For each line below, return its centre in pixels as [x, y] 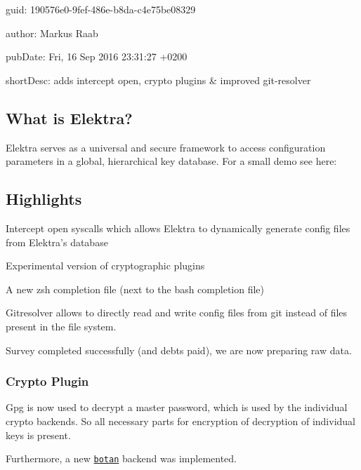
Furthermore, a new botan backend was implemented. [122, 458]
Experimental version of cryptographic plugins [105, 266]
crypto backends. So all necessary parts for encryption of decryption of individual [180, 421]
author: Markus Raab [52, 33]
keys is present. [38, 435]
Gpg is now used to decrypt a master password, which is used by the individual [177, 407]
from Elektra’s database [57, 242]
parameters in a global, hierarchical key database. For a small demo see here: [171, 161]
